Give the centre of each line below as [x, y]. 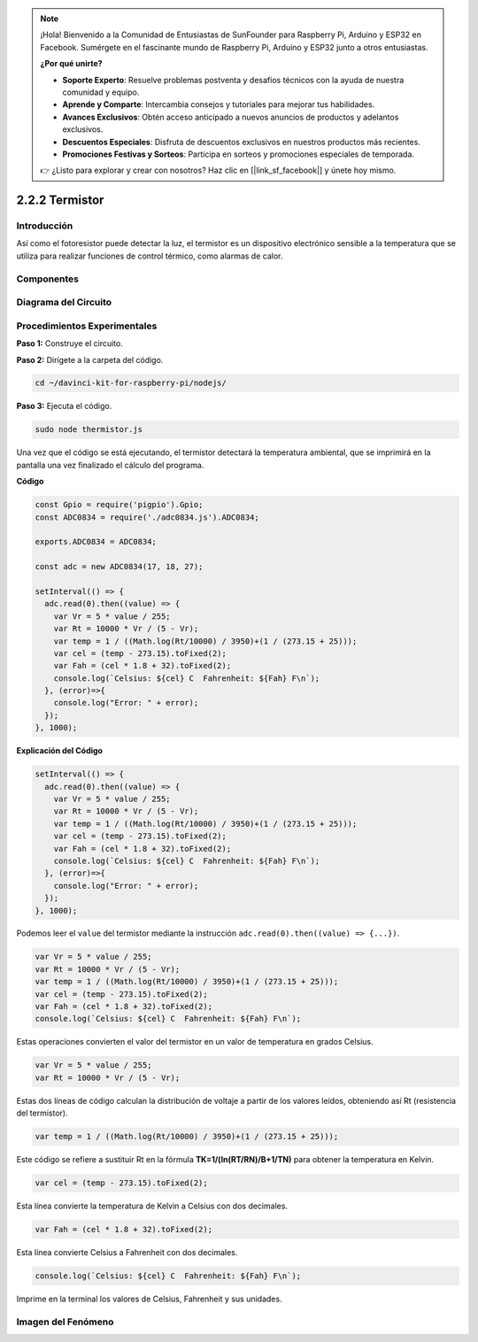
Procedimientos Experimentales [87, 326]
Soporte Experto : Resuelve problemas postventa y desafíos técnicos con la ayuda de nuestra [233, 80]
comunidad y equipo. [101, 92]
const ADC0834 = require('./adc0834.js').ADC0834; [147, 517]
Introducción [45, 226]
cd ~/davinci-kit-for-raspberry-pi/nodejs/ [131, 383]
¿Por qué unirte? [71, 64]
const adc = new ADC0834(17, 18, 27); [119, 567]
